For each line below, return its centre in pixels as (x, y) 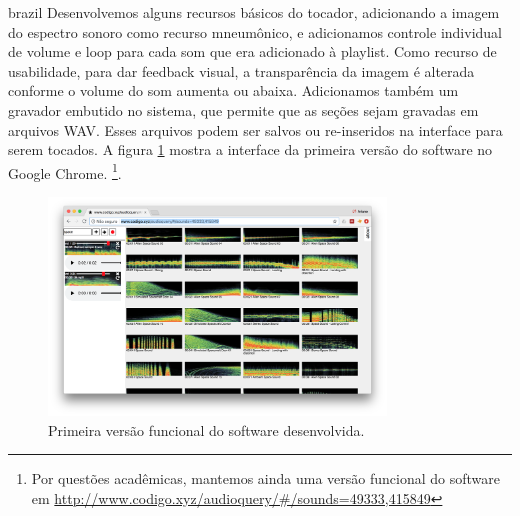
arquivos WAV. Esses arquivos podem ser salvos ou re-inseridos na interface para (255, 129)
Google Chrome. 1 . (65, 171)
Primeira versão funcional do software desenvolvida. (206, 429)
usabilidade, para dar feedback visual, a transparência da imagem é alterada (241, 70)
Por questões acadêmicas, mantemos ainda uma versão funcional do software (265, 478)
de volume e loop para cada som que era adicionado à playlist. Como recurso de (252, 51)
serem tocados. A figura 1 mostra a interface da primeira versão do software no (250, 149)
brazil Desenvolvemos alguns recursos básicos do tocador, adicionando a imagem (254, 12)
